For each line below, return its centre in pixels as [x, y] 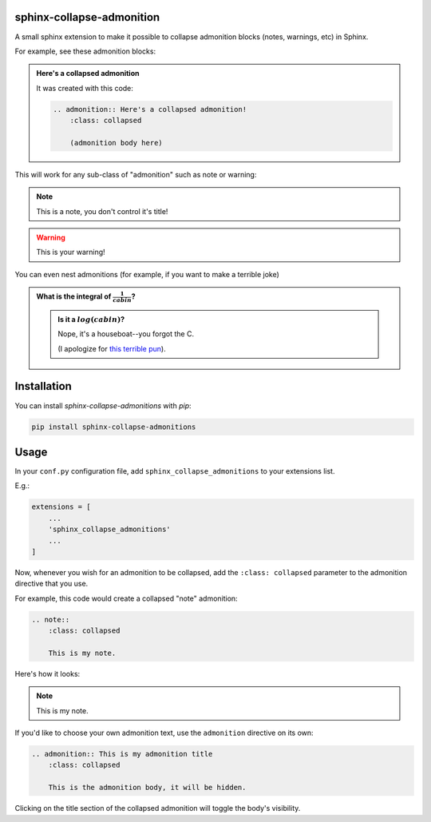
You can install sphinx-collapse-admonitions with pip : [103, 405]
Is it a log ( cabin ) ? [91, 319]
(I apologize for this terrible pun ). [112, 348]
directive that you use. [51, 584]
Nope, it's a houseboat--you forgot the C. [126, 334]
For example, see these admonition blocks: [85, 51]
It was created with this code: [85, 88]
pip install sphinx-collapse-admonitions [114, 427]
